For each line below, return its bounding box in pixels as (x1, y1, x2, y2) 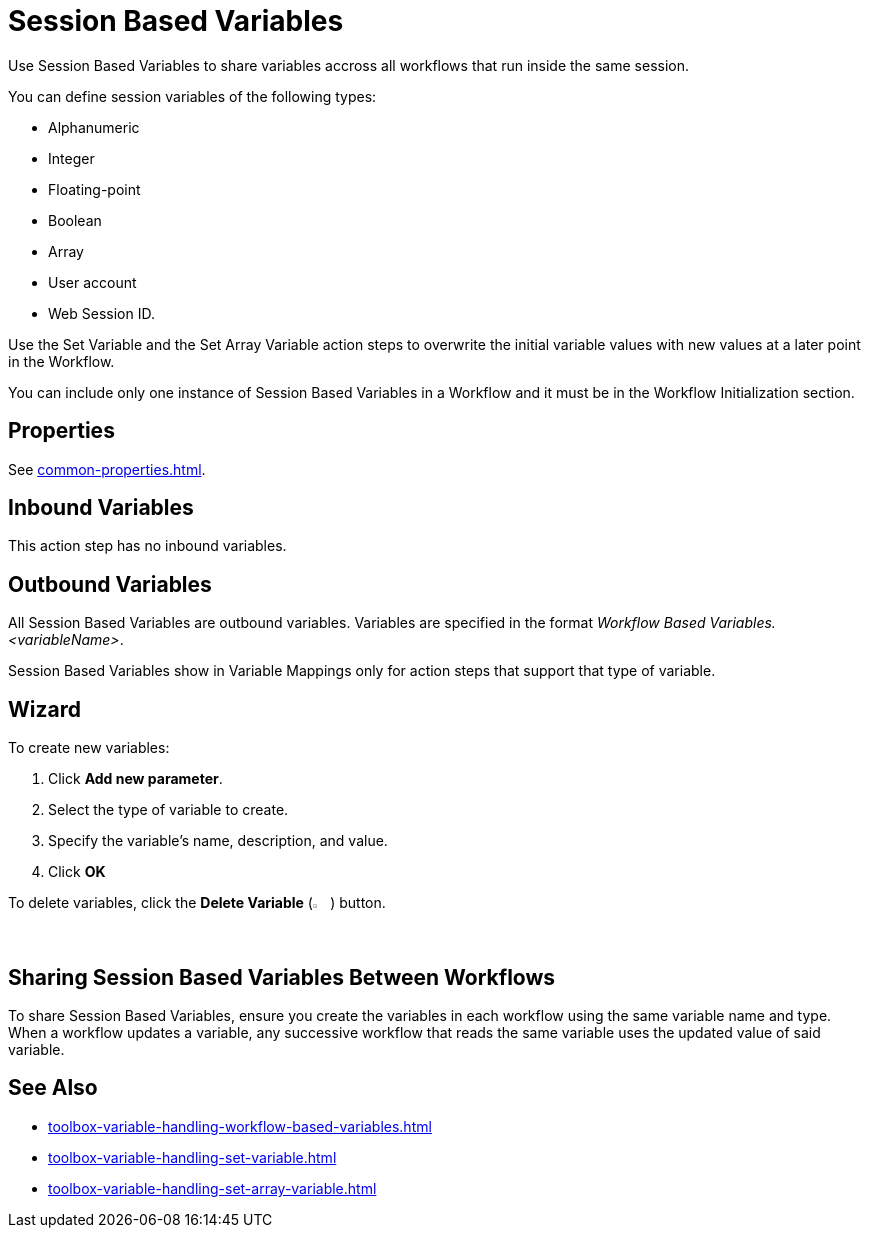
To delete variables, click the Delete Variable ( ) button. (8, 894, 386, 912)
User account (48, 273, 137, 291)
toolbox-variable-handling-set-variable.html (48, 1148, 337, 1166)
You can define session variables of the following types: (8, 87, 377, 105)
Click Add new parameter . (48, 770, 223, 788)
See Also (8, 1075, 98, 1101)
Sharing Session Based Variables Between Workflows (8, 964, 556, 990)
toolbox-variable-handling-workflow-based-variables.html (48, 1117, 432, 1135)
